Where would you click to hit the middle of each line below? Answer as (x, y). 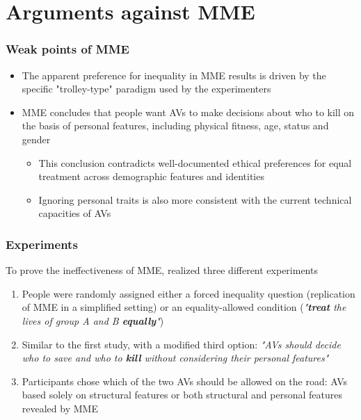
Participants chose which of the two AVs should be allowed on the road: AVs (185, 381)
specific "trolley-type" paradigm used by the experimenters (146, 89)
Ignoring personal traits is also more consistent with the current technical (195, 199)
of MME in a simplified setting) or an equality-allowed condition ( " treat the (184, 307)
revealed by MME (60, 408)
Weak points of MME (67, 49)
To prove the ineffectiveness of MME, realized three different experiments (162, 270)
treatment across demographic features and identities (151, 176)
